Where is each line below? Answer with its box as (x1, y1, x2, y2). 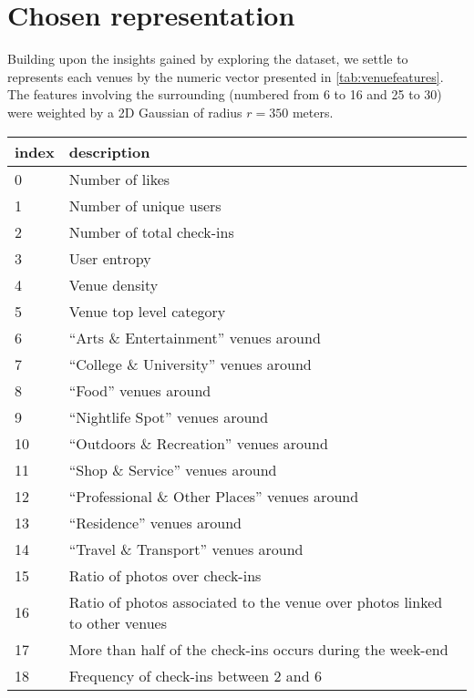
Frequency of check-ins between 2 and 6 (68, 664, 322, 686)
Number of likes (68, 168, 170, 190)
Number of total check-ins (68, 221, 234, 242)
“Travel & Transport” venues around (68, 538, 304, 559)
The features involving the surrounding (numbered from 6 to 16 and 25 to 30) (7, 85, 442, 104)
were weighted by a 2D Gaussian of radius (7, 102, 242, 121)
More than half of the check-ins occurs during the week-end (68, 638, 448, 660)
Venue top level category (68, 300, 226, 322)
